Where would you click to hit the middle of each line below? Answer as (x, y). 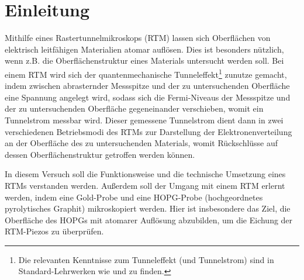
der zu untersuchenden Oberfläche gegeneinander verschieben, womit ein (134, 108)
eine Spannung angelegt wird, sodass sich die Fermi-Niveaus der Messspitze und (148, 97)
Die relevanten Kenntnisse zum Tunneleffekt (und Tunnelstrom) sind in (146, 259)
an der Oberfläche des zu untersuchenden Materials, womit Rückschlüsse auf (141, 143)
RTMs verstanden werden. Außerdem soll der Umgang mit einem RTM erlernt (145, 185)
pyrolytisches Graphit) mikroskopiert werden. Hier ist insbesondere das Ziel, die (148, 208)
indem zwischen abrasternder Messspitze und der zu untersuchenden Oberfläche (147, 86)
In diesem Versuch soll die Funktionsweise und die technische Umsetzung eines (145, 174)
